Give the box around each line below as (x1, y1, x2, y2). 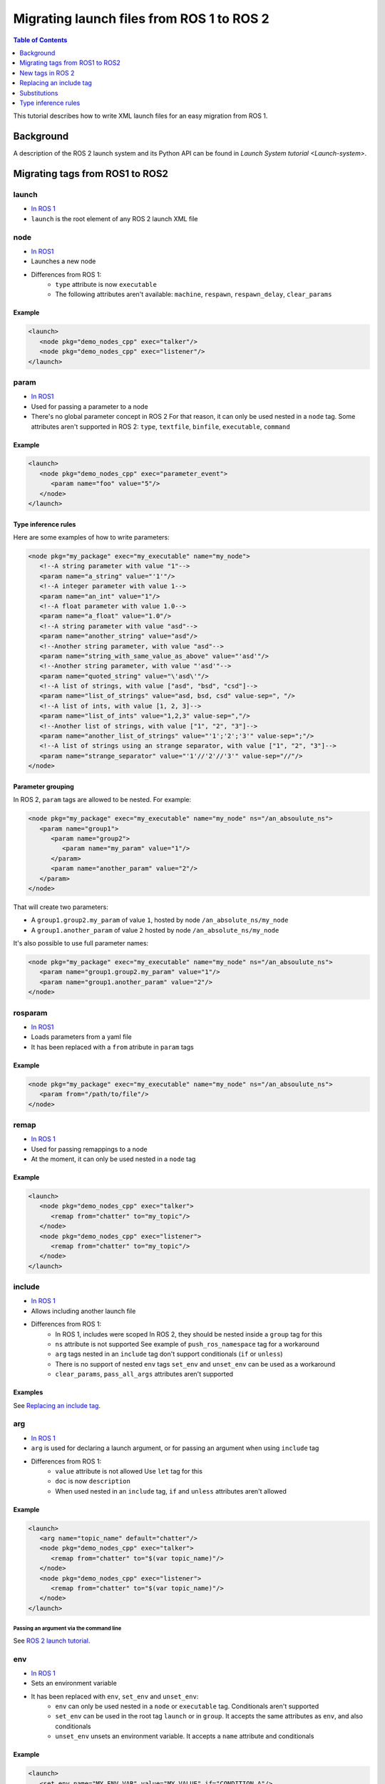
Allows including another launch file (31, 1307, 136, 1315)
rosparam (13, 1008, 48, 1018)
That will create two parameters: (13, 903, 108, 911)
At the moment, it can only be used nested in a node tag (31, 1155, 196, 1163)
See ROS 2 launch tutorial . (13, 1636, 91, 1645)
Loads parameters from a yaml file (31, 1033, 132, 1041)
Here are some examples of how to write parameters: (13, 533, 170, 542)
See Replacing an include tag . (13, 1401, 101, 1409)
